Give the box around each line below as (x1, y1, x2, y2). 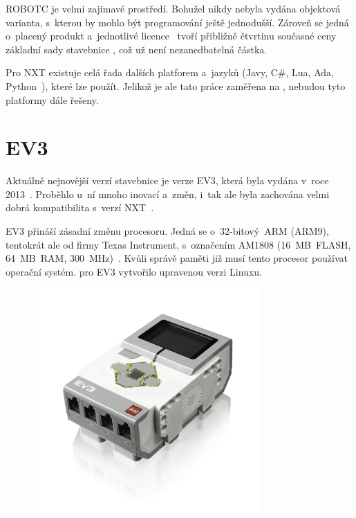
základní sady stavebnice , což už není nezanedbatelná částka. (6, 42, 268, 56)
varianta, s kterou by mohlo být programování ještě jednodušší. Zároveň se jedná (6, 15, 349, 29)
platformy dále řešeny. (6, 92, 99, 107)
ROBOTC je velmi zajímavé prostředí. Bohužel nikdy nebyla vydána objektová (6, 1, 341, 15)
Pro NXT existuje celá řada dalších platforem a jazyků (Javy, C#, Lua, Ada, (6, 65, 334, 80)
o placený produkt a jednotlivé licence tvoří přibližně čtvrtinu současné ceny (6, 28, 337, 43)
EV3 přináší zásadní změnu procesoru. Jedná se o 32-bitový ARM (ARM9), (6, 224, 329, 238)
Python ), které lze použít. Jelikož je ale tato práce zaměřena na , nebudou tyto (6, 78, 346, 93)
